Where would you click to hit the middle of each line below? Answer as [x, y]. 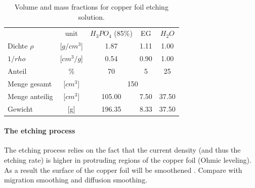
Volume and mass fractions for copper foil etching [91, 7]
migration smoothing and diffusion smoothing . [76, 180]
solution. [91, 16]
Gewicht [20, 108]
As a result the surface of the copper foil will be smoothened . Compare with [123, 170]
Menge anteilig [30, 96]
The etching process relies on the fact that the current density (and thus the [122, 150]
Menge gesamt [30, 83]
